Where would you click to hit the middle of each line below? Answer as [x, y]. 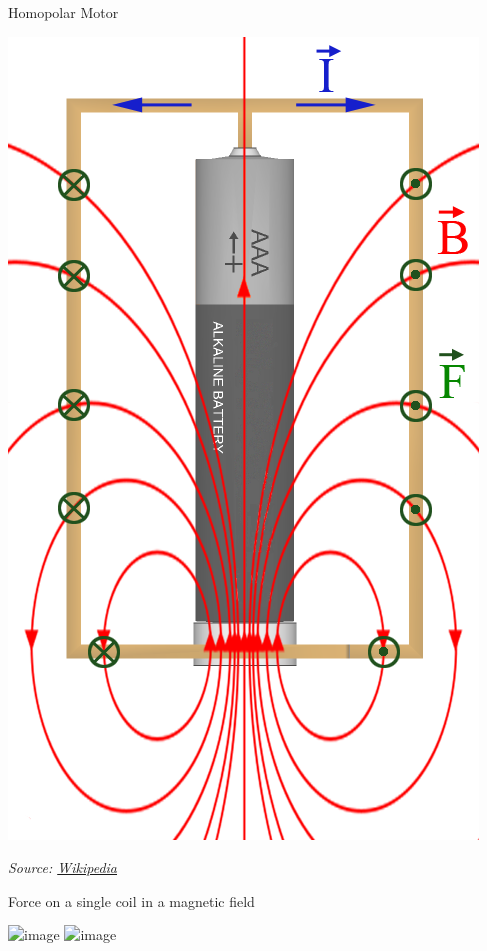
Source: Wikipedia [63, 867]
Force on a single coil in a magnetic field [131, 900]
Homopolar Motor [63, 12]
